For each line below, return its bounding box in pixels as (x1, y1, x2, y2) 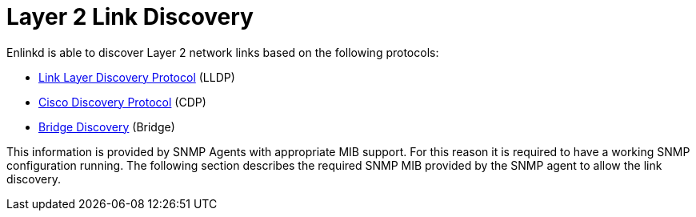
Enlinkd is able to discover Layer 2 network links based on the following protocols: (6, 45, 439, 59)
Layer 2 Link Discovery (6, 3, 254, 30)
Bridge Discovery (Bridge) (38, 119, 175, 134)
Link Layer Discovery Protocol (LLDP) (38, 70, 235, 84)
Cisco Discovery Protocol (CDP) (38, 94, 206, 109)
